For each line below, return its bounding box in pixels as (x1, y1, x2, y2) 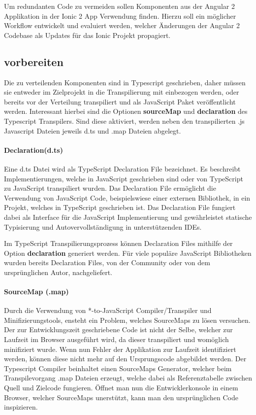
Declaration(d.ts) (4, 144, 63, 155)
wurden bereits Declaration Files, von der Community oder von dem (4, 257, 210, 268)
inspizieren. (4, 402, 38, 412)
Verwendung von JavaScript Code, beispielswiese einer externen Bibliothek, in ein (4, 192, 251, 203)
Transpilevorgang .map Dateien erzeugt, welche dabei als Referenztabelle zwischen (4, 373, 252, 383)
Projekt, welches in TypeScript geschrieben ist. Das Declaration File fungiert (4, 202, 236, 212)
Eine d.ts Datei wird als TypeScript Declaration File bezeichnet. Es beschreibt (4, 163, 241, 173)
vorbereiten (4, 54, 64, 69)
